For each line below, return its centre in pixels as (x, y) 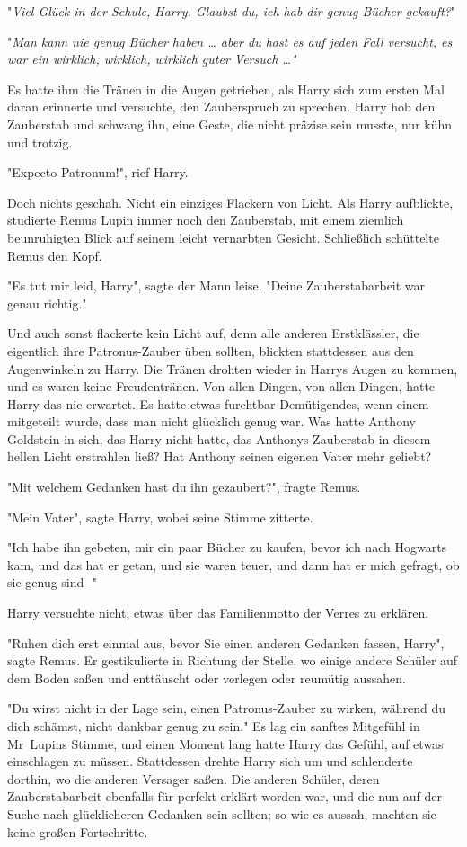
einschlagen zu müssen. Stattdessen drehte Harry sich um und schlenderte (210, 761)
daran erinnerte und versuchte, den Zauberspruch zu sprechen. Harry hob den (221, 107)
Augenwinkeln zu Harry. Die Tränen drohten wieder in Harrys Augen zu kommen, (233, 368)
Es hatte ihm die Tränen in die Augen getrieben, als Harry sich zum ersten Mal (226, 89)
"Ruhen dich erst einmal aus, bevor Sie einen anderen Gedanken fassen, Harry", (226, 642)
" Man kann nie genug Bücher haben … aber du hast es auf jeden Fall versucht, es (230, 41)
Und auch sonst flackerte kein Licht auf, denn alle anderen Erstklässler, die (213, 333)
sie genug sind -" (52, 582)
